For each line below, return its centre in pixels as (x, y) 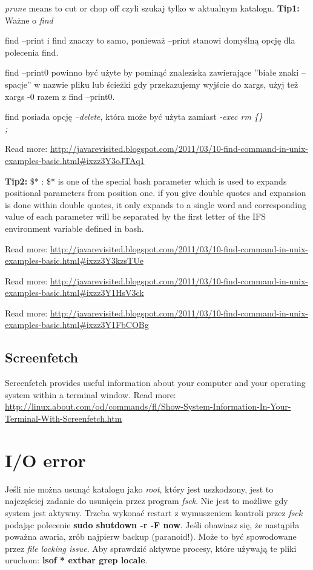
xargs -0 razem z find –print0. (60, 96)
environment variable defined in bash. (74, 228)
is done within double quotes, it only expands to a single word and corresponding (156, 204)
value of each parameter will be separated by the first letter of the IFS (136, 216)
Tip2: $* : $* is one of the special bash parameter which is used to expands (146, 181)
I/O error (45, 460)
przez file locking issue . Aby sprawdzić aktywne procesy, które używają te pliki (151, 548)
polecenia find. (32, 52)
